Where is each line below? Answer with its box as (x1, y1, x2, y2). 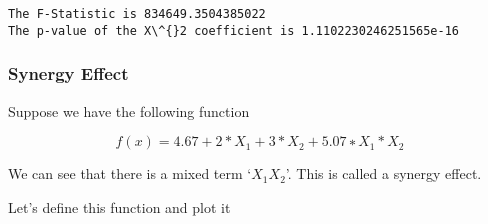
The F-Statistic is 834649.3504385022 (8, 7, 266, 21)
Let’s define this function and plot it (8, 196, 231, 217)
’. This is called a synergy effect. (285, 163, 482, 184)
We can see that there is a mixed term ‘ (8, 163, 252, 184)
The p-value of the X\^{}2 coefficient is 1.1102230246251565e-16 (8, 23, 460, 38)
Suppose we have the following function (8, 100, 250, 121)
